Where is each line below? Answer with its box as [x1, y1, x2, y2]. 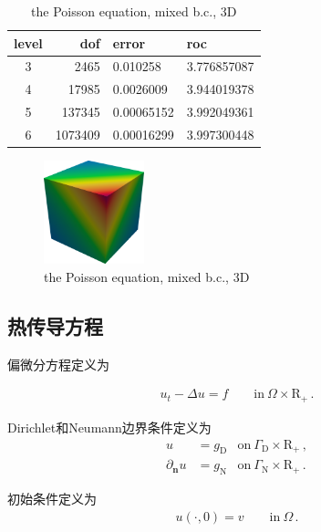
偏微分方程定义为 [7, 354, 109, 373]
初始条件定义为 [7, 489, 97, 508]
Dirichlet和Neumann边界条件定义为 [7, 417, 212, 436]
